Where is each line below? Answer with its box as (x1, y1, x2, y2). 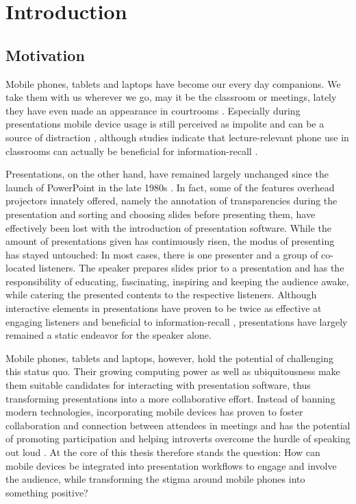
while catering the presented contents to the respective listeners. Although (5, 287, 317, 302)
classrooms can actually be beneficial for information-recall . (5, 143, 258, 158)
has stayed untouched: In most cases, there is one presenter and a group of (5, 247, 318, 261)
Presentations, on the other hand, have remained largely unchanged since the (5, 167, 329, 181)
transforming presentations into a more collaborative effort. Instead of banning (5, 391, 335, 405)
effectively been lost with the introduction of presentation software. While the (5, 220, 331, 235)
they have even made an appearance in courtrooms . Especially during (5, 103, 301, 117)
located (5, 261, 36, 275)
